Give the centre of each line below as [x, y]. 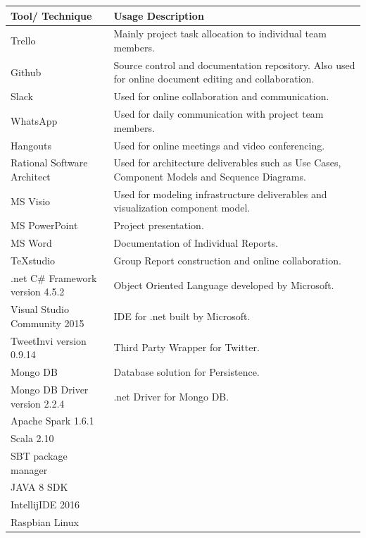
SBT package [39, 456]
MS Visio [31, 201]
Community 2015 [48, 323]
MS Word [31, 243]
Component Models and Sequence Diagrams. [210, 176]
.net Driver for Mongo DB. [171, 396]
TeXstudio [33, 260]
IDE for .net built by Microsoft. [182, 316]
